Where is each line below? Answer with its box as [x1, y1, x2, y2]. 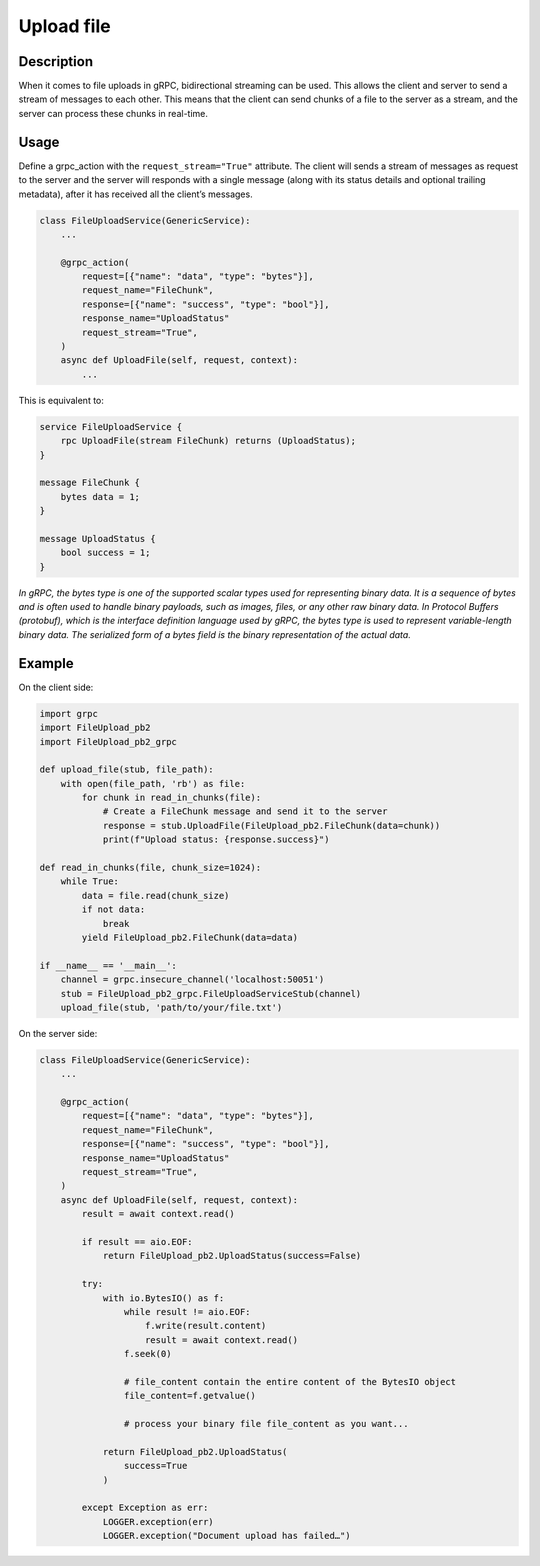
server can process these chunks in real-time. [18, 107, 209, 119]
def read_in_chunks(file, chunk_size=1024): [39, 862, 262, 874]
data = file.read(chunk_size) [81, 890, 230, 901]
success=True [123, 1460, 188, 1472]
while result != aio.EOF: [123, 1306, 251, 1317]
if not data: [81, 904, 146, 915]
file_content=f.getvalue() [123, 1390, 257, 1402]
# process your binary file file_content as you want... [123, 1418, 409, 1430]
